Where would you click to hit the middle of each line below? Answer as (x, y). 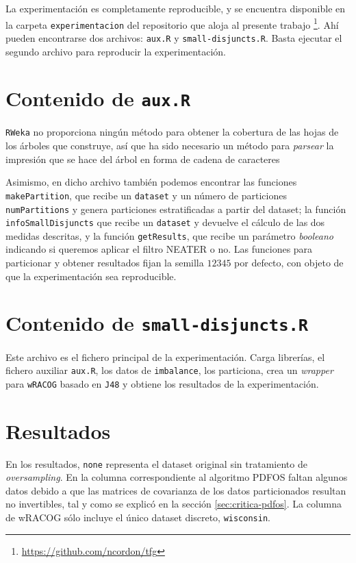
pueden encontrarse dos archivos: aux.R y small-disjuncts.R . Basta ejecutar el (174, 37)
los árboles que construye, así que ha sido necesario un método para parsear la (170, 146)
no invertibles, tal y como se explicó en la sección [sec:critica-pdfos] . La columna (174, 504)
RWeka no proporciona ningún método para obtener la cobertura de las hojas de (172, 132)
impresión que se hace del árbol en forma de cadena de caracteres (143, 159)
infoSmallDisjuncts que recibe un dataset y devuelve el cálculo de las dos (165, 222)
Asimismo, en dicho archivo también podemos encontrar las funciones (151, 182)
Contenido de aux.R (98, 98)
